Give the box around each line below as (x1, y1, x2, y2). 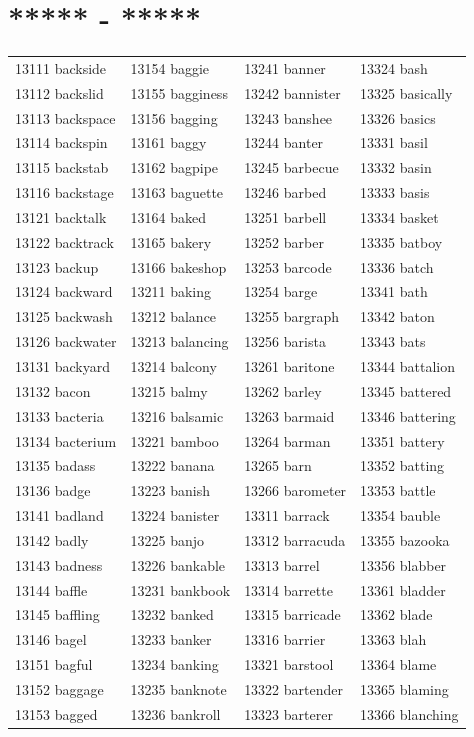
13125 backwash (15, 306, 113, 327)
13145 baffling (15, 604, 100, 625)
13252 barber (244, 231, 324, 252)
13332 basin (360, 157, 432, 178)
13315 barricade (244, 604, 341, 625)
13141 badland (15, 505, 104, 526)
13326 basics (360, 107, 436, 128)
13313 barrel (244, 554, 320, 575)
